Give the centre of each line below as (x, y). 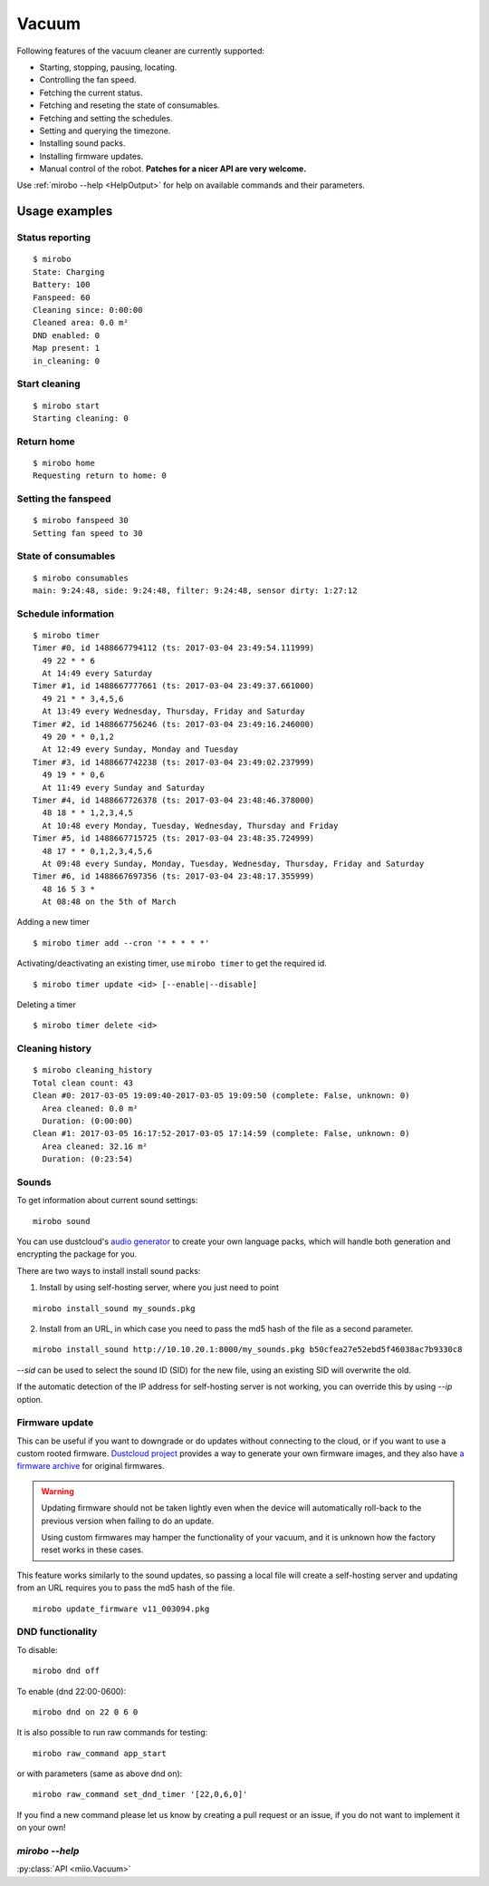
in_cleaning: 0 (67, 361)
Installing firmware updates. (91, 156)
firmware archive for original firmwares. (91, 1466)
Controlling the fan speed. (88, 80)
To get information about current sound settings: (107, 1201)
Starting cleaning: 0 (81, 418)
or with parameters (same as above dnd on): (100, 1774)
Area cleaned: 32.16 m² (95, 1146)
